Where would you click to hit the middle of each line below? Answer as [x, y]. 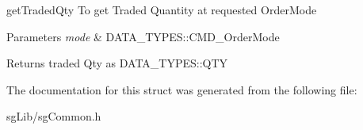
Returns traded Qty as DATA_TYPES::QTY [117, 63]
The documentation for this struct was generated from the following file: [182, 89]
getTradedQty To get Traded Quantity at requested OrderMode [162, 10]
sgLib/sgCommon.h [54, 116]
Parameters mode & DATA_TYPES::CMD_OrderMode [143, 36]
